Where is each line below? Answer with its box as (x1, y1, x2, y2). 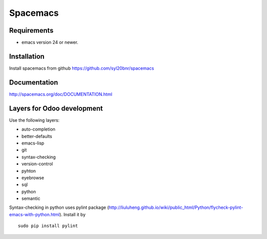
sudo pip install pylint (18, 223, 78, 229)
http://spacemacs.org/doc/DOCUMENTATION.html (9, 91, 112, 97)
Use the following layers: (9, 117, 60, 123)
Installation (9, 52, 44, 60)
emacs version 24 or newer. (21, 40, 79, 46)
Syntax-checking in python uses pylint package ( (9, 204, 109, 210)
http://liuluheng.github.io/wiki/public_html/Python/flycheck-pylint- (109, 204, 243, 210)
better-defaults (21, 133, 52, 139)
